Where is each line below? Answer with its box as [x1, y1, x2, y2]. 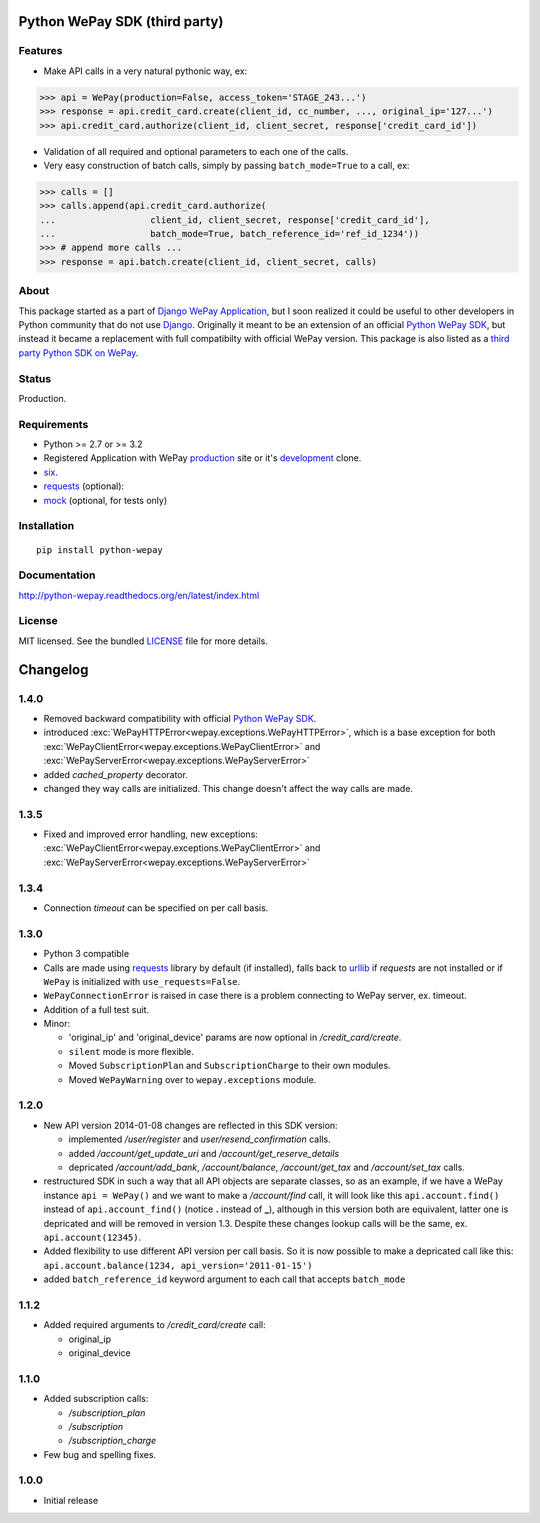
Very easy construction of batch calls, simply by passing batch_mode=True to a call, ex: [43, 159, 410, 171]
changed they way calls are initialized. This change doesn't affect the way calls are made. [43, 782, 414, 794]
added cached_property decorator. [43, 768, 189, 780]
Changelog [18, 661, 89, 678]
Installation [18, 519, 75, 533]
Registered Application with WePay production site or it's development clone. [43, 452, 362, 464]
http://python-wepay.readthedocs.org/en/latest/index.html [18, 589, 260, 601]
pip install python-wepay [36, 544, 164, 555]
